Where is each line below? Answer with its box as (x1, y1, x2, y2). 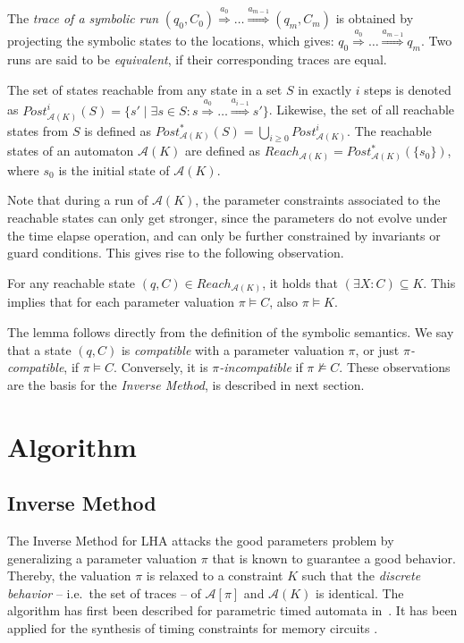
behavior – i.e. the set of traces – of (7, 583, 201, 602)
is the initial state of (58, 160, 170, 179)
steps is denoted (364, 80, 451, 98)
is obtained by (335, 9, 414, 28)
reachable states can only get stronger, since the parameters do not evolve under (7, 208, 448, 227)
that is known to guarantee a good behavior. (212, 548, 456, 567)
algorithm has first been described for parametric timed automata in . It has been (7, 601, 458, 620)
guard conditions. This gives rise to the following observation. (7, 243, 344, 262)
